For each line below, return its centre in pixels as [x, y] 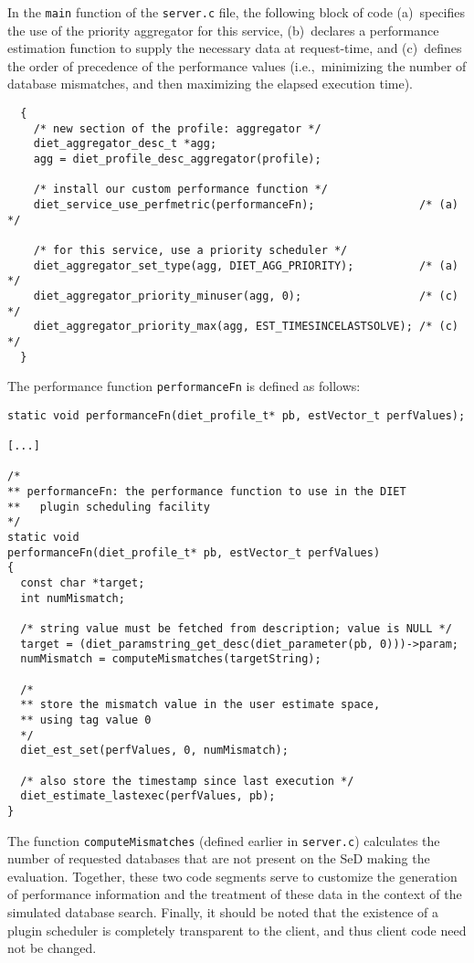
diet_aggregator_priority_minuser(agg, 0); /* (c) [246, 296]
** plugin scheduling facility [109, 507]
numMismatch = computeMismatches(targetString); [171, 659]
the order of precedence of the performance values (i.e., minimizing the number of [237, 65]
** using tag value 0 [86, 720]
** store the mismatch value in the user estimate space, [200, 705]
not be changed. [52, 948]
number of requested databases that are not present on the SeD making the [219, 858]
